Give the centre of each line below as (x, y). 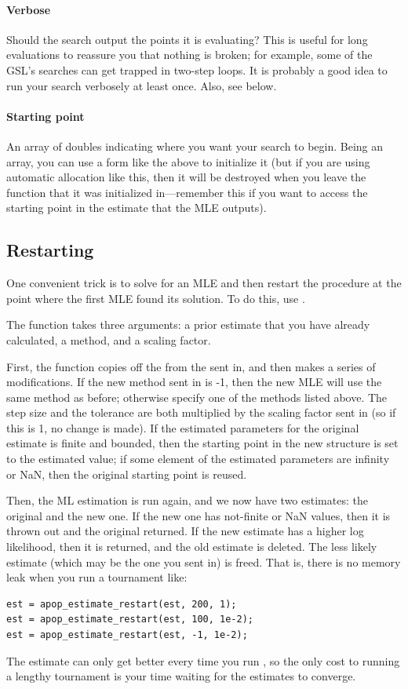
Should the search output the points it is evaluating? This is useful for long (187, 39)
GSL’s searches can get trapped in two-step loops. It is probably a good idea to (197, 69)
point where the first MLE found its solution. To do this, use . (156, 298)
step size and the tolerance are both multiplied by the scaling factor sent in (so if (201, 412)
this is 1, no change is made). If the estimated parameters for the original (183, 427)
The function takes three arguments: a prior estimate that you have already (188, 324)
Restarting (50, 250)
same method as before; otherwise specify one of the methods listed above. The (197, 397)
